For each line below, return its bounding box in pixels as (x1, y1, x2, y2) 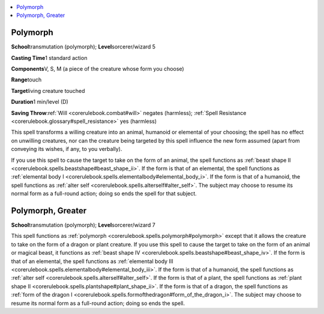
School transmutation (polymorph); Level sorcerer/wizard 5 (11, 43, 156, 50)
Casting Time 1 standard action (11, 54, 88, 61)
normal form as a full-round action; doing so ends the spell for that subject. (11, 190, 197, 197)
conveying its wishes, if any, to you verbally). (11, 146, 122, 153)
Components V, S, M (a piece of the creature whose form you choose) (11, 65, 184, 73)
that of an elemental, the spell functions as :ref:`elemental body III (11, 258, 173, 265)
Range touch (11, 76, 42, 83)
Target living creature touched (11, 87, 85, 94)
